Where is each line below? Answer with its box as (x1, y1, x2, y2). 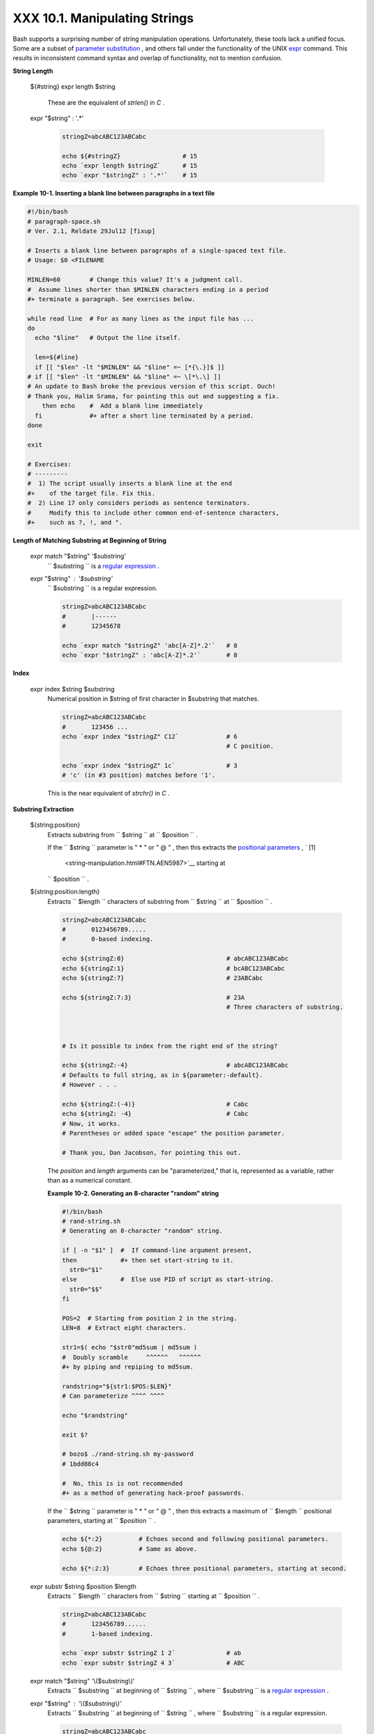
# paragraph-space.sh (27, 217, 101, 225)
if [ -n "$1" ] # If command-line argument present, (62, 1246, 252, 1255)
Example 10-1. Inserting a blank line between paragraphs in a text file (12, 189, 215, 198)
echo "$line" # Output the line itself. (35, 334, 181, 342)
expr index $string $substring (30, 685, 115, 693)
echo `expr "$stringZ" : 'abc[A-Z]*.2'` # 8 (62, 651, 238, 659)
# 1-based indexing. (62, 1630, 154, 1638)
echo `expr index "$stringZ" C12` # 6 (62, 732, 238, 740)
